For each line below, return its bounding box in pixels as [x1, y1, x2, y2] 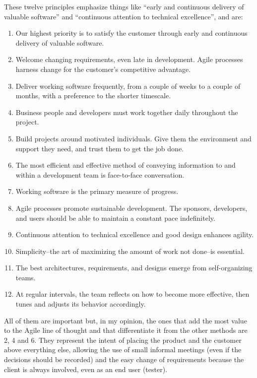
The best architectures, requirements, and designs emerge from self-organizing [15, 262, 253, 273]
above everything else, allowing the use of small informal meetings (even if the [4, 344, 242, 355]
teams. [15, 272, 36, 282]
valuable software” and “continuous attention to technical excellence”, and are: [4, 11, 243, 21]
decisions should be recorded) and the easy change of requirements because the [4, 354, 244, 365]
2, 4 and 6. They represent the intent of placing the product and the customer [4, 334, 242, 345]
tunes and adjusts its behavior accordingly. [15, 299, 146, 309]
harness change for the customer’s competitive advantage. [15, 63, 191, 74]
